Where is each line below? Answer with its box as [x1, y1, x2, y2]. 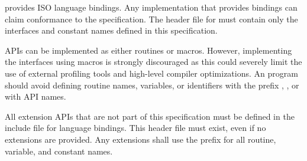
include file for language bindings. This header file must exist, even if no [5, 121, 266, 134]
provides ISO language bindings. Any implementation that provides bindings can [5, 1, 298, 13]
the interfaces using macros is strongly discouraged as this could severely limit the [5, 55, 302, 68]
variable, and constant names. [5, 144, 113, 157]
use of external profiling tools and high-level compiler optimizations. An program [5, 67, 298, 79]
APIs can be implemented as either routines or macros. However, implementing [5, 44, 292, 56]
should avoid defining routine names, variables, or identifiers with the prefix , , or [5, 78, 299, 91]
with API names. [5, 90, 66, 103]
